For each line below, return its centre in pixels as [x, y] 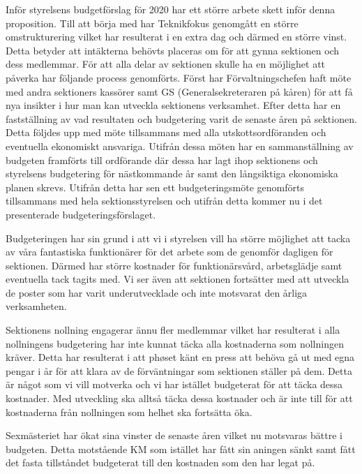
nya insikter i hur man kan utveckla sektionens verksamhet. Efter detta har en [173, 105]
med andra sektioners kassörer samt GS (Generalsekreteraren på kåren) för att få [179, 91]
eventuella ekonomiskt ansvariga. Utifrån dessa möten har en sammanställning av [180, 146]
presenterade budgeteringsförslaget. [81, 214]
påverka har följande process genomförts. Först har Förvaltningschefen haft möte [179, 77]
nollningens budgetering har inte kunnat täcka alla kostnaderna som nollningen [175, 343]
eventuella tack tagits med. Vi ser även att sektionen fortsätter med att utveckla [178, 279]
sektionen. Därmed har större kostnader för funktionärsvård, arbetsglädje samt [174, 265]
